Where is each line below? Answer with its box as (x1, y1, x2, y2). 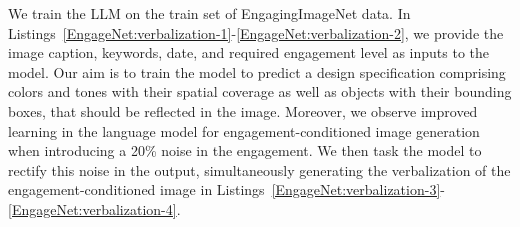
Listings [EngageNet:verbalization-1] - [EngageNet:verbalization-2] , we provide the (8, 22, 504, 43)
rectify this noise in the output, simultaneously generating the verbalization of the (8, 159, 511, 180)
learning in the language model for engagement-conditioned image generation (8, 120, 480, 141)
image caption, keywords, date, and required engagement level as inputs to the (8, 42, 489, 63)
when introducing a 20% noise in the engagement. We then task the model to (8, 140, 482, 161)
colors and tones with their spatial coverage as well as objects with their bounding (8, 81, 512, 102)
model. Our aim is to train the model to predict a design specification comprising (8, 61, 506, 82)
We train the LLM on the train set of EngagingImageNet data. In (8, 3, 411, 23)
